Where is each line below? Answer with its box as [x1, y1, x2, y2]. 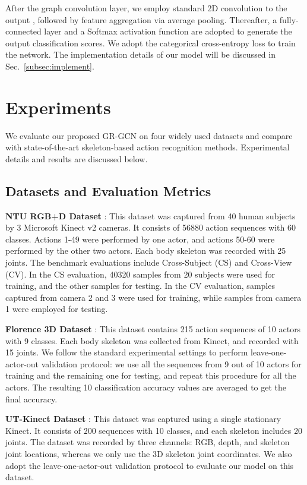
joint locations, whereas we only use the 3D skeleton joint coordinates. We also [5, 447, 292, 459]
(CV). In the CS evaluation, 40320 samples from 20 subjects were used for [5, 267, 275, 280]
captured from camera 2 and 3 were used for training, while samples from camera [5, 291, 302, 303]
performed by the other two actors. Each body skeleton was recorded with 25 [5, 244, 286, 257]
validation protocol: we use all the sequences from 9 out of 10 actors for [41, 357, 302, 370]
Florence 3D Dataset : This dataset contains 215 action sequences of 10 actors [5, 323, 301, 335]
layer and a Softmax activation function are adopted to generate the [44, 25, 292, 37]
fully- [279, 13, 299, 26]
